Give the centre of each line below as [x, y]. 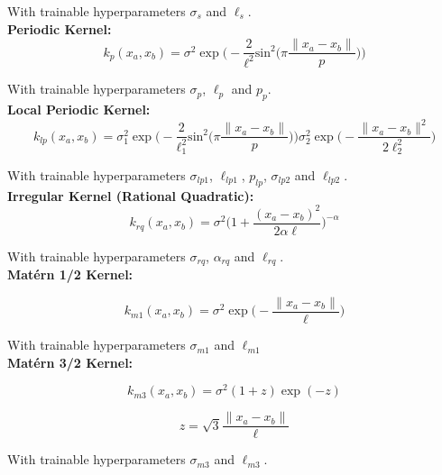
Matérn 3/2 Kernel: [70, 362]
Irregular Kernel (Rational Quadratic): [131, 195]
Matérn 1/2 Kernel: [70, 274]
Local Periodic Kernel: [79, 110]
